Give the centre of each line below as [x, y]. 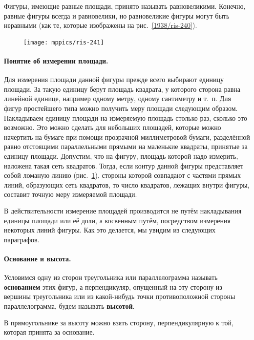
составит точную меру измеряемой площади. [71, 194]
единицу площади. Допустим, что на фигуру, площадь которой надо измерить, [121, 156]
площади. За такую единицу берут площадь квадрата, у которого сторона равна [122, 89]
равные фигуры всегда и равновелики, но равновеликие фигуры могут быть [117, 15]
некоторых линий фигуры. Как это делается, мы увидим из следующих [110, 230]
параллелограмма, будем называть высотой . [69, 306]
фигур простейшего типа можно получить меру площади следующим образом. [121, 108]
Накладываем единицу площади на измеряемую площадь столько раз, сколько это [126, 117]
